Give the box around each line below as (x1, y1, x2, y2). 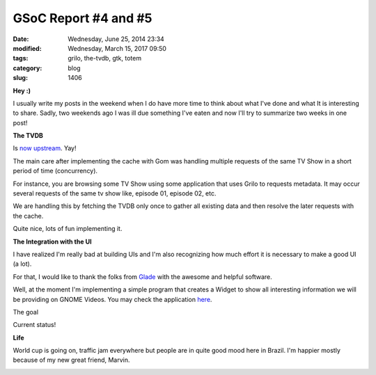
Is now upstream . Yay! (13, 144, 77, 152)
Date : (13, 35, 29, 43)
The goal (13, 308, 38, 316)
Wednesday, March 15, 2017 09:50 (68, 44, 167, 52)
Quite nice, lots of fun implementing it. (13, 225, 123, 233)
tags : (13, 54, 29, 63)
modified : (13, 44, 42, 52)
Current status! (13, 321, 56, 329)
